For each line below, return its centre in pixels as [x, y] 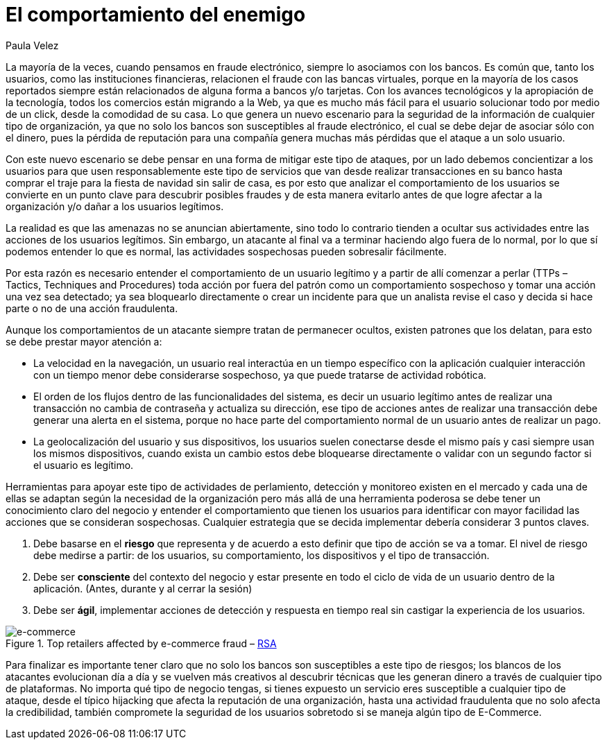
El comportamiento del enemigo [156, 15]
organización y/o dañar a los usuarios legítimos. [115, 206]
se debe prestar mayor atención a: [84, 341]
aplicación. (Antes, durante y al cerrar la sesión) [143, 588]
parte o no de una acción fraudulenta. [92, 308]
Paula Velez [32, 45]
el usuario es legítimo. [84, 465]
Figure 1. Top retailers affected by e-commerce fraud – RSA [141, 643]
